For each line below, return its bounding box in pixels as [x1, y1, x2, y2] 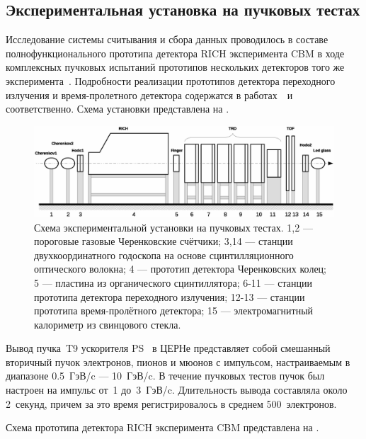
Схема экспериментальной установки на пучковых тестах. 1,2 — [34, 219, 313, 234]
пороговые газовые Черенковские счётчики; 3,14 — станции [34, 234, 293, 249]
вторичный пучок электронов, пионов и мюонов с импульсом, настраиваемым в [6, 354, 350, 369]
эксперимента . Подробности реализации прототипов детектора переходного [6, 73, 336, 88]
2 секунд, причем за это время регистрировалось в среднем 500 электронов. [6, 396, 337, 411]
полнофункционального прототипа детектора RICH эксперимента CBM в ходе [6, 45, 345, 60]
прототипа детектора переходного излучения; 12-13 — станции [34, 289, 305, 304]
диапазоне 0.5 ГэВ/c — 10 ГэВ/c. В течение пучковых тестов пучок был [6, 368, 325, 383]
